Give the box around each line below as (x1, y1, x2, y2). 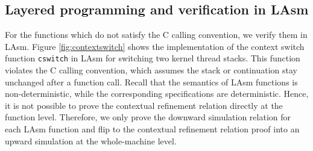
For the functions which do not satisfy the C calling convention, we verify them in (5, 28, 308, 41)
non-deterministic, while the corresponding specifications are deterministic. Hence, (5, 87, 309, 100)
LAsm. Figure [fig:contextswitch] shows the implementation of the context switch (5, 40, 305, 52)
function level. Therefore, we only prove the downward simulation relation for (5, 111, 291, 123)
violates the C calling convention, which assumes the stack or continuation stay (5, 64, 298, 76)
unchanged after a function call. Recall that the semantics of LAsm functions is (5, 75, 298, 88)
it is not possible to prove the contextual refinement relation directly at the (5, 99, 283, 111)
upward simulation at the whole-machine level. (5, 134, 177, 147)
